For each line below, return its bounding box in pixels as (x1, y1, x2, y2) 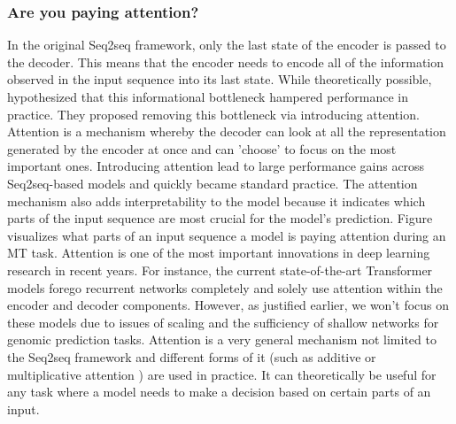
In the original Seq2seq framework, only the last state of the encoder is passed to (7, 35, 446, 54)
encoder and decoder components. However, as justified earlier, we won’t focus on (7, 296, 450, 314)
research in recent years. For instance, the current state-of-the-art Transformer (7, 260, 433, 279)
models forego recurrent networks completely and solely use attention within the (7, 278, 443, 297)
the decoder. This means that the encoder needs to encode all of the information (7, 52, 444, 71)
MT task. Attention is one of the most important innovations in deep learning (7, 243, 430, 262)
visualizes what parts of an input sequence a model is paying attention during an (7, 226, 446, 244)
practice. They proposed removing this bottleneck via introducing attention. (7, 104, 420, 123)
